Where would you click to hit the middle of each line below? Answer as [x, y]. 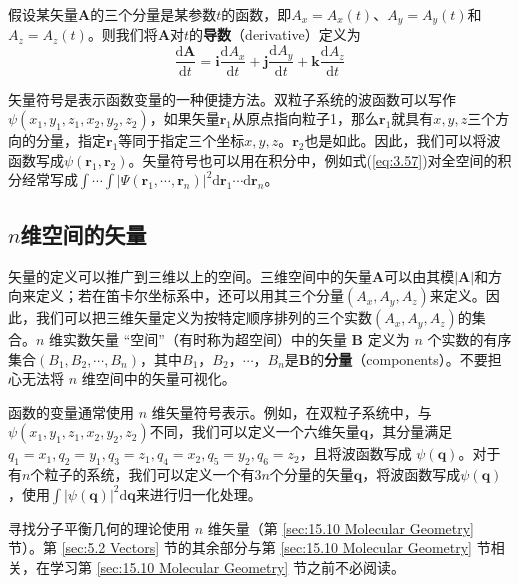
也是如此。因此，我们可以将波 [402, 140]
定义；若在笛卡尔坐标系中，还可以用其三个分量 [189, 295]
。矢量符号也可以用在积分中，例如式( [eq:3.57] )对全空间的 [313, 159]
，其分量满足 [410, 431]
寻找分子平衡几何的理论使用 [99, 527]
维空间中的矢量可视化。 [158, 378]
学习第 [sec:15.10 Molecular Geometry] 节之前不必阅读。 [227, 567]
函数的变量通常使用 [71, 411]
